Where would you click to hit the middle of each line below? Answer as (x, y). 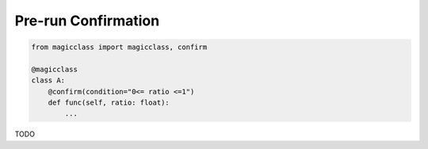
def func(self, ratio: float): (109, 103)
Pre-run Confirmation (87, 21)
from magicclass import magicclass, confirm (119, 47)
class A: (48, 80)
